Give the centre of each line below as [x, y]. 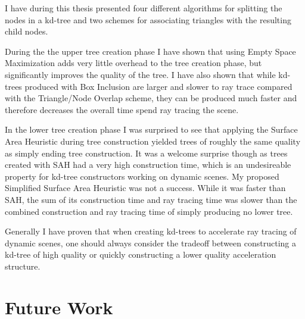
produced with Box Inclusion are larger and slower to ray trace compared [158, 86]
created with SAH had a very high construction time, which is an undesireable [148, 165]
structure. [23, 266]
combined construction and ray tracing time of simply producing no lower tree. [149, 211]
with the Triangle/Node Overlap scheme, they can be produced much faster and [151, 98]
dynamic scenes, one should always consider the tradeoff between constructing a [150, 243]
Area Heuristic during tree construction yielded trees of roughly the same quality [153, 141]
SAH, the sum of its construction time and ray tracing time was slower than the [151, 199]
